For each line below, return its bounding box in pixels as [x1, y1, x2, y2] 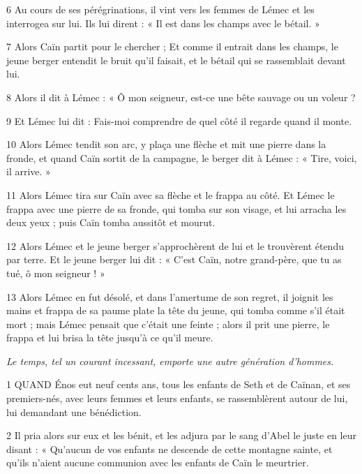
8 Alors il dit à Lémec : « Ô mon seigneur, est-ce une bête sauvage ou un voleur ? [6, 89, 356, 104]
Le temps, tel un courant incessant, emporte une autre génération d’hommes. [6, 353, 334, 368]
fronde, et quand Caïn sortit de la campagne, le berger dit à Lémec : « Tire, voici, [6, 150, 357, 165]
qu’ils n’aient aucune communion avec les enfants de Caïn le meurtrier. [6, 455, 309, 470]
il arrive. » [6, 164, 51, 179]
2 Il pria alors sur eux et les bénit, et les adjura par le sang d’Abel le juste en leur [6, 428, 356, 443]
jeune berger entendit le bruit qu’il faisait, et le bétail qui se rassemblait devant [6, 52, 346, 67]
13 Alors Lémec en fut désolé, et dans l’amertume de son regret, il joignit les [6, 289, 333, 304]
